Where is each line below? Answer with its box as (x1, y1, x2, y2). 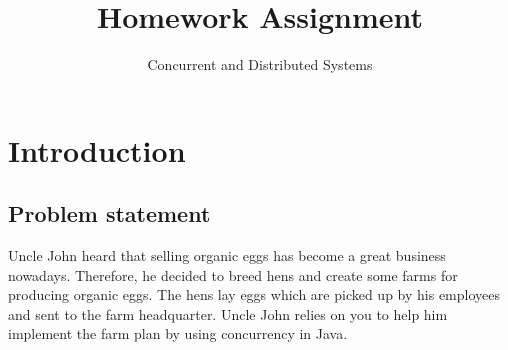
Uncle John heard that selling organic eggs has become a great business (8, 245, 446, 266)
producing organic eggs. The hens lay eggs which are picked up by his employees (8, 284, 501, 305)
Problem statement (8, 198, 211, 229)
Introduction (8, 129, 186, 170)
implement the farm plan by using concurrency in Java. (8, 323, 348, 344)
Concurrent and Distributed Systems (147, 54, 373, 75)
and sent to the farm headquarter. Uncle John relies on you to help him (8, 303, 448, 324)
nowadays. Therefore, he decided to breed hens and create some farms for (8, 264, 458, 285)
